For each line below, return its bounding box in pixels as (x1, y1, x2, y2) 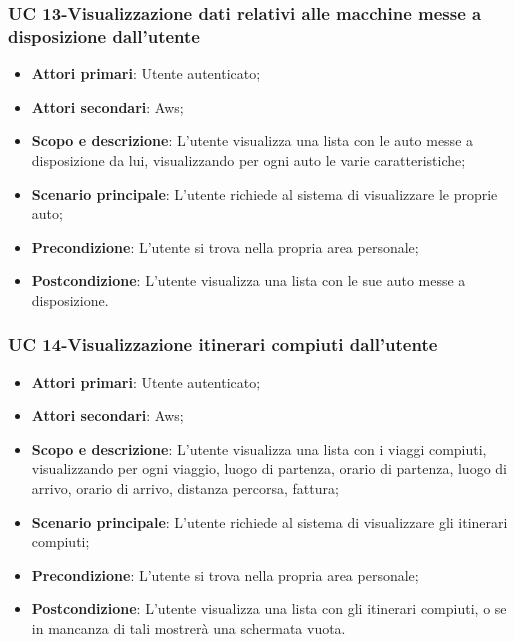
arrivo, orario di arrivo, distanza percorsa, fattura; (31, 478, 339, 499)
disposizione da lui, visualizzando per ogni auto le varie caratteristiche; (31, 149, 466, 170)
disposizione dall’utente (8, 23, 200, 48)
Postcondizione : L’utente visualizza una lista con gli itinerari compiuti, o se (31, 598, 507, 619)
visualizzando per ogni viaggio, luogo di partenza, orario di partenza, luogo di (31, 458, 507, 479)
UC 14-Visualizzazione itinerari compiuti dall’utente (8, 332, 438, 357)
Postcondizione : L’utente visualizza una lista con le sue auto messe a (31, 270, 466, 291)
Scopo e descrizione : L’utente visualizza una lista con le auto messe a (31, 130, 474, 151)
